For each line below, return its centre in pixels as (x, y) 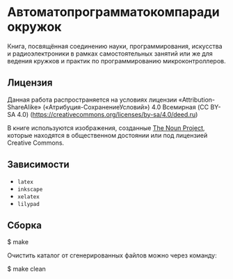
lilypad (28, 204)
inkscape (30, 189)
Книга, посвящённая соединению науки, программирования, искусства (115, 46)
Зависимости (38, 165)
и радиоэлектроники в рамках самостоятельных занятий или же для (110, 54)
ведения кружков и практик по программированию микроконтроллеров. (116, 61)
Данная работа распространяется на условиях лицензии (92, 99)
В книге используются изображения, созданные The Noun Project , (106, 128)
